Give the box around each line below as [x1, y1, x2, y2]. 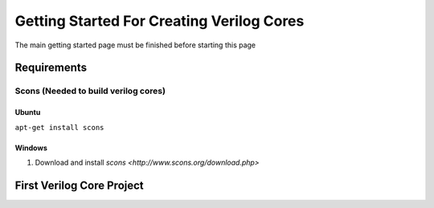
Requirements [14, 61, 88, 75]
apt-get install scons [14, 123, 104, 132]
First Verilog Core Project [14, 178, 144, 192]
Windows [14, 143, 47, 153]
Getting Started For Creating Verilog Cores [14, 12, 305, 30]
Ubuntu [14, 108, 41, 117]
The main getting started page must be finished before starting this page [14, 40, 256, 50]
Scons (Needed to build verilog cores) [14, 85, 166, 96]
